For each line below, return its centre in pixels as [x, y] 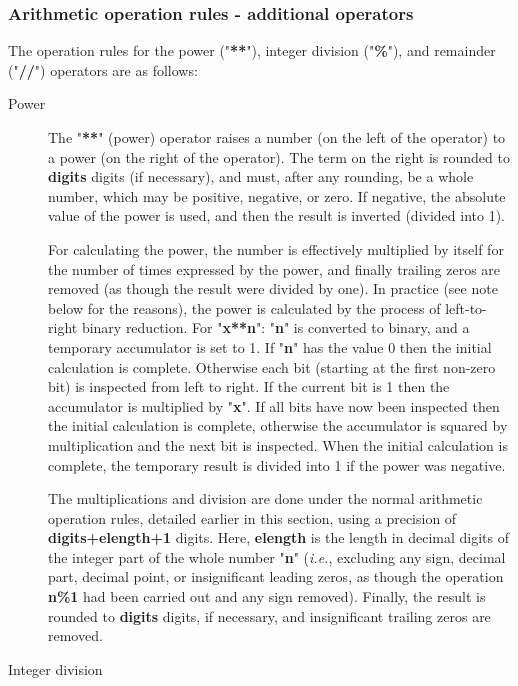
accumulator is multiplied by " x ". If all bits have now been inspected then [274, 405]
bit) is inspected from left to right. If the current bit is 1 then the [249, 386]
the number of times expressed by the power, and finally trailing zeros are [274, 268]
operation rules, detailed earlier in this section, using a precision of [252, 517]
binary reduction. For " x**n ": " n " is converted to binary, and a [275, 327]
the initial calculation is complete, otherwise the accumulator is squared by [278, 425]
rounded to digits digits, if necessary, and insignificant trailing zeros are [269, 615]
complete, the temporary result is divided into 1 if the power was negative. [277, 464]
